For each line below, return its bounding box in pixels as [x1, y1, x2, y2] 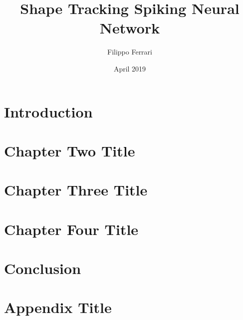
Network [99, 17, 160, 38]
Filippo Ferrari [107, 46, 152, 57]
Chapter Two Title [4, 140, 135, 160]
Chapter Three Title [4, 179, 148, 200]
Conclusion [4, 258, 81, 278]
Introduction [4, 101, 93, 121]
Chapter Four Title [4, 218, 139, 239]
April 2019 [113, 63, 146, 73]
